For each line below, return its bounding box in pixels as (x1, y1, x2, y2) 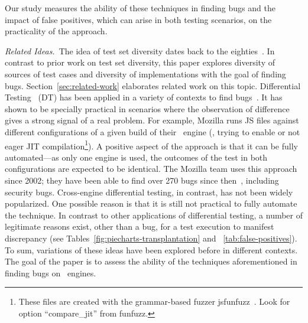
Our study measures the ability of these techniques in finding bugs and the (5, 2, 275, 14)
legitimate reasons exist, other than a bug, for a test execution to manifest (5, 220, 274, 233)
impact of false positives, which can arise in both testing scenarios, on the (5, 13, 272, 25)
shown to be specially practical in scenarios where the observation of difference (5, 102, 290, 115)
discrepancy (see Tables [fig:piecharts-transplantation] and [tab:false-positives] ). (5, 231, 297, 244)
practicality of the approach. (5, 25, 108, 37)
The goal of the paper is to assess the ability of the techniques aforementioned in (5, 255, 297, 267)
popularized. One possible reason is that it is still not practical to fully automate (5, 197, 297, 210)
